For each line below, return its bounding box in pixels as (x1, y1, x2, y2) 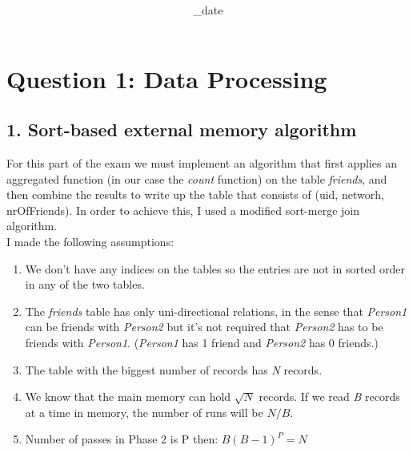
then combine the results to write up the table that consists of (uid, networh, (6, 186, 384, 203)
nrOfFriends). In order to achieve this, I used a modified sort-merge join (6, 201, 359, 218)
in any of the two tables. (25, 276, 145, 293)
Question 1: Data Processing (6, 62, 327, 95)
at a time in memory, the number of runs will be (25, 403, 263, 420)
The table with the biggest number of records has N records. (25, 361, 323, 378)
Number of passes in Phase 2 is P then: (25, 431, 219, 447)
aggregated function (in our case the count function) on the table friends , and (6, 170, 387, 187)
